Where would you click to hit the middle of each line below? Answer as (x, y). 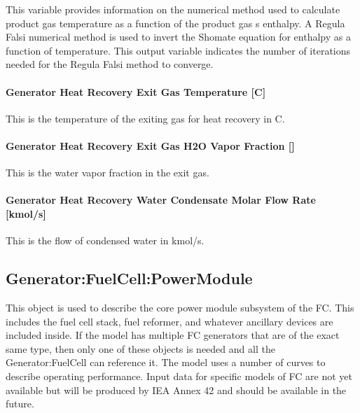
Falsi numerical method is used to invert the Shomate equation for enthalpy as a (178, 37)
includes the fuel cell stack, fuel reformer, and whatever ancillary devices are (169, 321)
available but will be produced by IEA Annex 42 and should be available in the (176, 390)
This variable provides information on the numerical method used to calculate (173, 9)
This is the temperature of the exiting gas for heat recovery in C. (145, 118)
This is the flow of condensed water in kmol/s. (105, 240)
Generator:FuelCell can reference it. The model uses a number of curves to (166, 362)
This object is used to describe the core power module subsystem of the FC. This (180, 307)
